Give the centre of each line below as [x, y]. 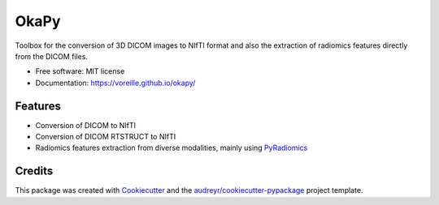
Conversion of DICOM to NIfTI [86, 125]
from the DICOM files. [52, 56]
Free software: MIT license [80, 71]
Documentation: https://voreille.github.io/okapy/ [115, 83]
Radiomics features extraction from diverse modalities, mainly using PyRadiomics [172, 148]
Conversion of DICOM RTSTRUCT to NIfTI [106, 137]
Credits [34, 171]
